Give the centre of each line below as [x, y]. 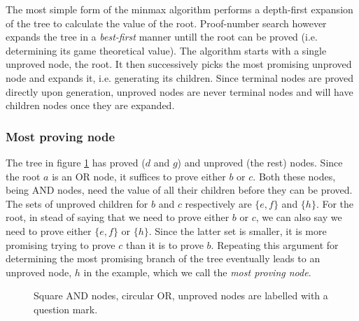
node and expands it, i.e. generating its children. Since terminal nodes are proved [180, 77]
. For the [335, 203]
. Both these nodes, [294, 176]
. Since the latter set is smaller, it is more [238, 230]
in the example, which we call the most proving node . [197, 272]
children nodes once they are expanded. [90, 105]
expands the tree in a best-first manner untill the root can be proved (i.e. [162, 37]
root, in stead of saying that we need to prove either [118, 217]
